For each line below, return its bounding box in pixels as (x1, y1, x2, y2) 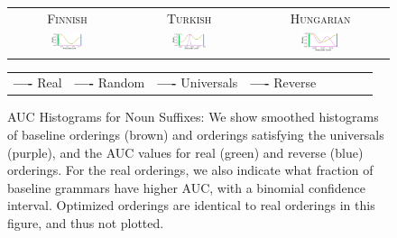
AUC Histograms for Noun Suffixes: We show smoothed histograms (7, 107, 379, 126)
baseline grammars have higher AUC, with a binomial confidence (7, 178, 365, 197)
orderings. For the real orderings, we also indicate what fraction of (7, 160, 374, 179)
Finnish (47, 8, 88, 27)
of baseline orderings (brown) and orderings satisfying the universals (7, 125, 384, 144)
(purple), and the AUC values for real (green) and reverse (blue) (7, 142, 364, 161)
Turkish (166, 8, 212, 27)
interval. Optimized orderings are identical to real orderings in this (7, 196, 375, 215)
